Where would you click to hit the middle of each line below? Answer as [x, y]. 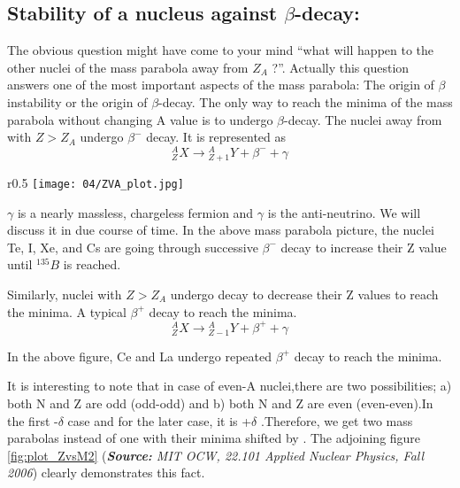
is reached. [92, 264]
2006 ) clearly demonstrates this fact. [106, 473]
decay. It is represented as [216, 137]
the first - [33, 420]
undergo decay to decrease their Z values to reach [304, 294]
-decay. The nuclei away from [363, 119]
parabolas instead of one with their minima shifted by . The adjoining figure [214, 438]
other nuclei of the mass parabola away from [128, 67]
